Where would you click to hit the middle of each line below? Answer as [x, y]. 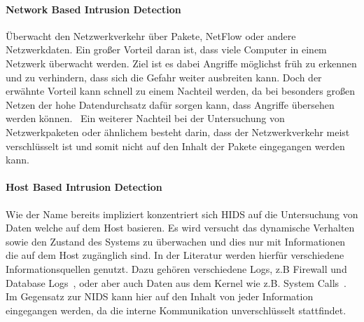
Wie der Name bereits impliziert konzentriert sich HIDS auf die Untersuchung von [182, 214]
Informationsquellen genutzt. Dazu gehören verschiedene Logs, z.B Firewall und [176, 268]
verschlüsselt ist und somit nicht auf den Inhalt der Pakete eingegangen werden [175, 146]
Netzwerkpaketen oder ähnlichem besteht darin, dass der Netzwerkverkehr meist [178, 132]
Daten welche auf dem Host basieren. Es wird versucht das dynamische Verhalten [180, 228]
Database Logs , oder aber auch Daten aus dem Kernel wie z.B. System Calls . [176, 282]
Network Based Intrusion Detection [93, 9]
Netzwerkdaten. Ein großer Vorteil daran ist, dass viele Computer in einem [166, 49]
